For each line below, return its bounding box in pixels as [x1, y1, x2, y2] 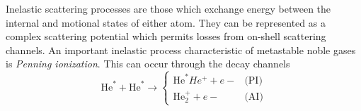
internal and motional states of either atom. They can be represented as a [6, 15, 326, 30]
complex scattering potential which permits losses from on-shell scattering [6, 29, 326, 44]
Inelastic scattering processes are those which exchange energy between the [6, 1, 331, 15]
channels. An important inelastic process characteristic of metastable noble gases [6, 42, 356, 57]
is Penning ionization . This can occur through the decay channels [6, 56, 290, 71]
